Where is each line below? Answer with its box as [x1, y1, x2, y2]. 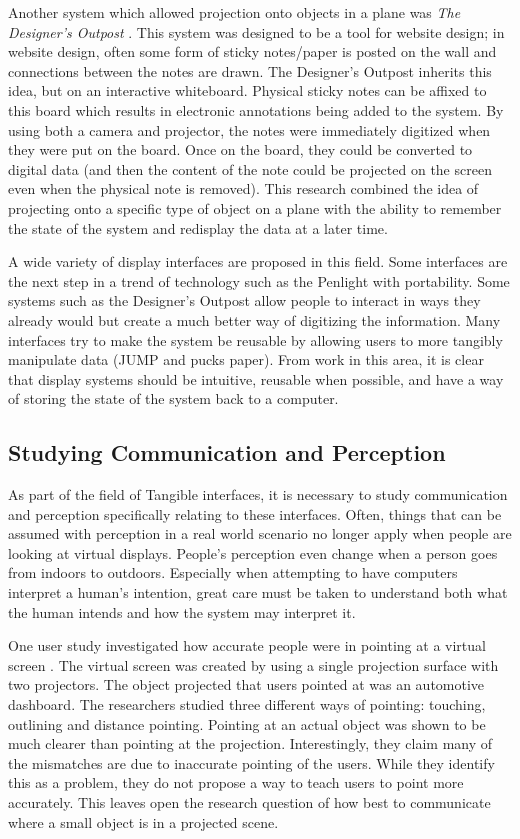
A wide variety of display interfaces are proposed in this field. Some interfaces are [8, 251, 508, 272]
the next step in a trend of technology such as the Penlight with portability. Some [8, 270, 510, 291]
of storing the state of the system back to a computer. [8, 388, 339, 409]
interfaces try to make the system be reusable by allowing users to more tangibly [8, 329, 503, 350]
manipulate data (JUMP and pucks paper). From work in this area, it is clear [8, 349, 484, 370]
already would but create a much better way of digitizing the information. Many [8, 309, 501, 330]
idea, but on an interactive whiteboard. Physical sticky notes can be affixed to [8, 80, 487, 101]
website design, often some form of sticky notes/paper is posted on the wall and [8, 41, 497, 62]
